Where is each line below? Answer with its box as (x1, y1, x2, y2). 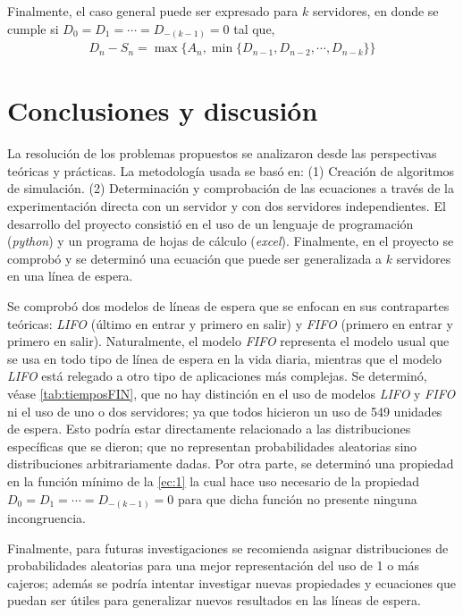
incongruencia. (7, 509, 86, 527)
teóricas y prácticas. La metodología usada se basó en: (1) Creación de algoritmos (7, 161, 455, 180)
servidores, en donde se (312, 2, 439, 20)
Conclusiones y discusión (7, 92, 318, 129)
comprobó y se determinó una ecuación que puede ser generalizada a (7, 249, 383, 267)
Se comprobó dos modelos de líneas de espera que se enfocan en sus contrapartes (7, 297, 450, 316)
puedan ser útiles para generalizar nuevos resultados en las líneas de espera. (7, 591, 421, 610)
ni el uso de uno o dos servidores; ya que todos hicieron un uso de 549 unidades (7, 401, 442, 420)
